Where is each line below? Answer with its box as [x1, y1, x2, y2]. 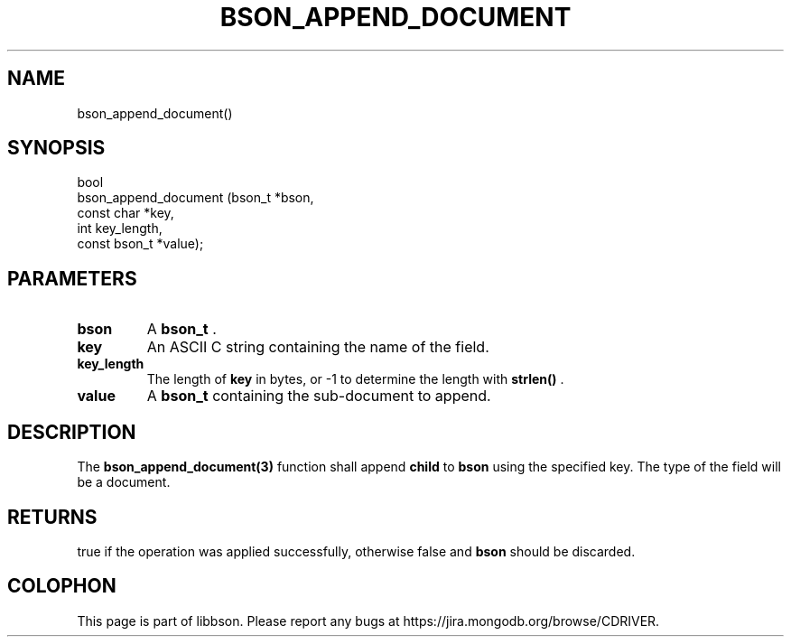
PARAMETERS [7, 266, 137, 290]
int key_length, [77, 220, 163, 237]
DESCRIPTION [7, 420, 136, 443]
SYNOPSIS [7, 136, 106, 160]
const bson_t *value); [77, 236, 204, 252]
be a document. [77, 474, 171, 490]
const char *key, [77, 205, 174, 221]
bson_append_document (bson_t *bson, [77, 190, 314, 206]
